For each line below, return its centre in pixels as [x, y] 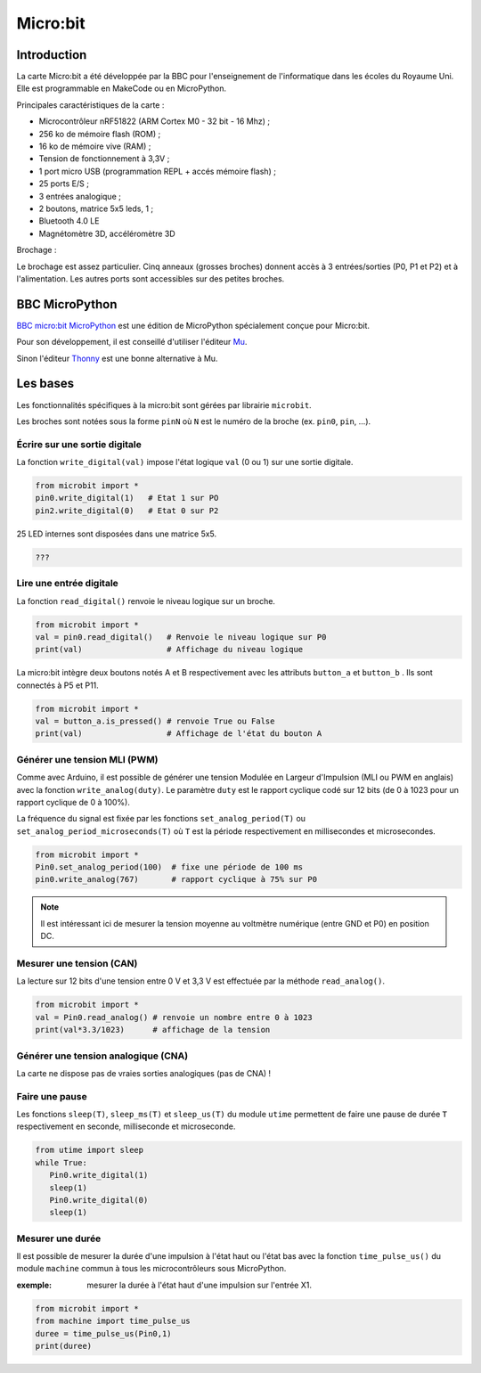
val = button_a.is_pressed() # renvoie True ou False [155, 721]
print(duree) [64, 1346]
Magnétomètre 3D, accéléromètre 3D [107, 233]
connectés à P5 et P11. [58, 685]
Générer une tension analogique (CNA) [102, 1056]
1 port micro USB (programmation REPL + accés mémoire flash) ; [157, 171]
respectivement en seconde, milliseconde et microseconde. [126, 1126]
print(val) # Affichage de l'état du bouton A [179, 734]
